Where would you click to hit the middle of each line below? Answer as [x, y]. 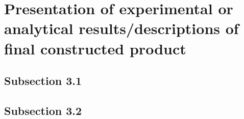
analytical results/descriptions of [121, 28]
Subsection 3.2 [43, 110]
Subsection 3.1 [43, 81]
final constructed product [95, 48]
